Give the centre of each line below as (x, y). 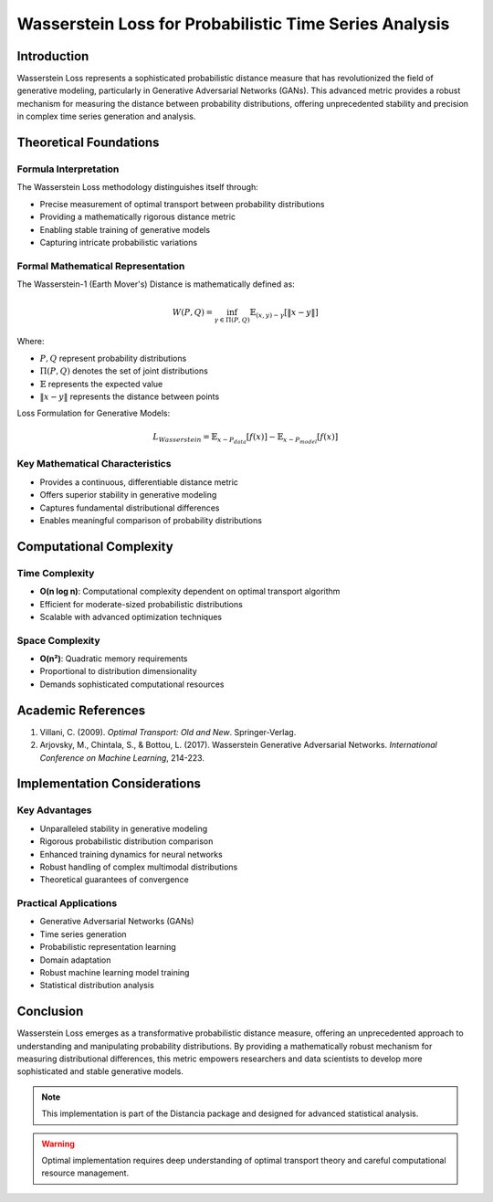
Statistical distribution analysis (97, 986)
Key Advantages (54, 810)
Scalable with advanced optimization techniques (131, 617)
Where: (31, 342)
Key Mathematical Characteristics (94, 464)
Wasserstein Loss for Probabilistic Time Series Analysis (233, 24)
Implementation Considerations (109, 784)
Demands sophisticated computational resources (132, 684)
